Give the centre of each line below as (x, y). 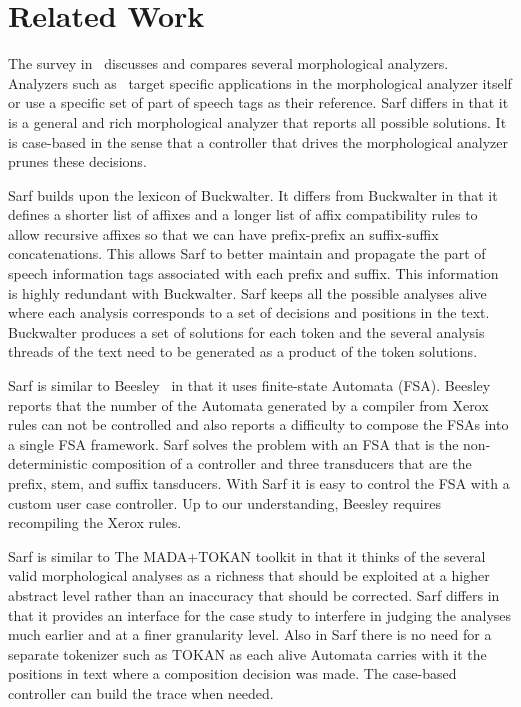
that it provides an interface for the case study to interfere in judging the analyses (260, 614)
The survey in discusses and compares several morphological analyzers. (228, 63)
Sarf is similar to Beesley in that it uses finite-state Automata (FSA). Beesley (249, 385)
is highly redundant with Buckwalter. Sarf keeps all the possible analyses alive (247, 292)
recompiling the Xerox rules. (95, 522)
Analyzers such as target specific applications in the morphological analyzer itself (260, 82)
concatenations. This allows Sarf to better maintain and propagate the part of (247, 253)
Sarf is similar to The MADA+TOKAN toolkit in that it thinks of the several (247, 555)
